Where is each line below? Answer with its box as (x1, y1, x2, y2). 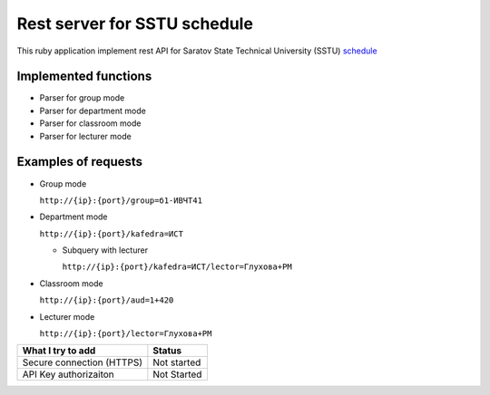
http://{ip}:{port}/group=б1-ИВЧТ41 (39, 195, 203, 206)
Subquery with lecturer (62, 245, 149, 255)
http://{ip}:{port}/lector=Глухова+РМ (39, 329, 212, 339)
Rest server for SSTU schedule (16, 14, 254, 34)
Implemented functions (16, 69, 152, 84)
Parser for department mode (39, 105, 147, 116)
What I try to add (22, 344, 96, 357)
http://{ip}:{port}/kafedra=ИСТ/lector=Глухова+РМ (62, 262, 292, 272)
